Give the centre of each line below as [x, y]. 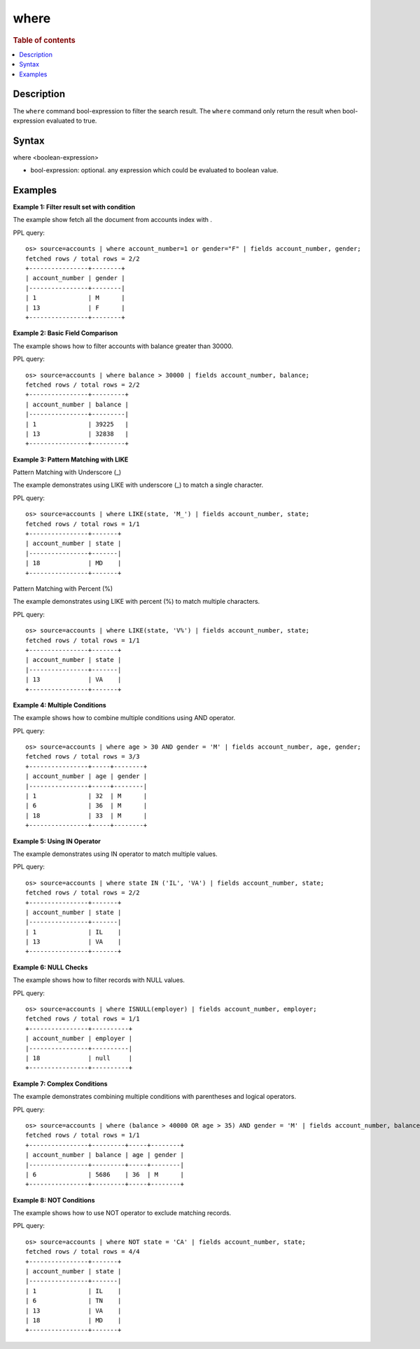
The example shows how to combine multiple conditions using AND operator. [124, 718]
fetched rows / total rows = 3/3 [83, 757]
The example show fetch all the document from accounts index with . [113, 220]
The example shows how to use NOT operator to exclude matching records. [122, 1213]
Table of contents [44, 40]
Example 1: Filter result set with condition [74, 207]
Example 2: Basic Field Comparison [65, 333]
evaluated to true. [72, 120]
